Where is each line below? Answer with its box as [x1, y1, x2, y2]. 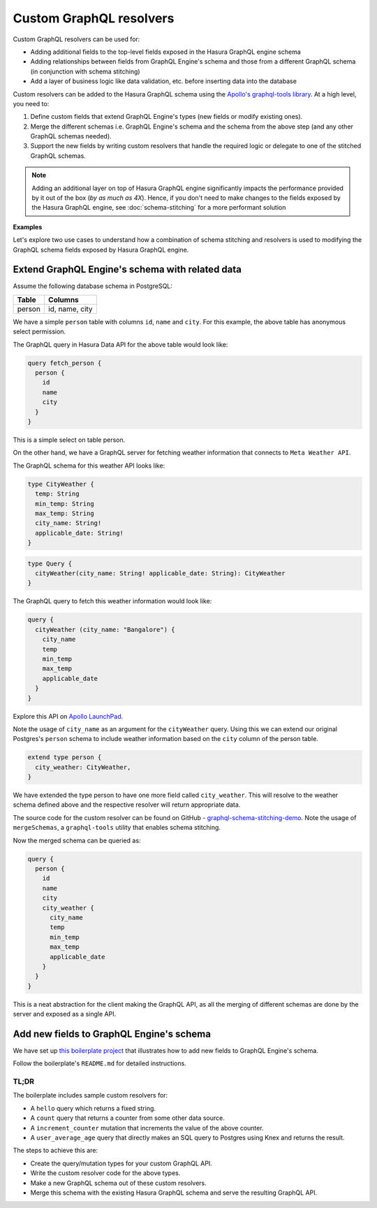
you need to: [13, 99, 50, 108]
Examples [13, 222, 43, 231]
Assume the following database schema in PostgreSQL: [13, 282, 172, 290]
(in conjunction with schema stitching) [30, 67, 140, 75]
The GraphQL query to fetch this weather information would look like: [13, 597, 212, 605]
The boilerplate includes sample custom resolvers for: [13, 1091, 168, 1100]
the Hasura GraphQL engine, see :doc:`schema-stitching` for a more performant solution [31, 203, 286, 212]
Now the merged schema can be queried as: [13, 836, 141, 844]
